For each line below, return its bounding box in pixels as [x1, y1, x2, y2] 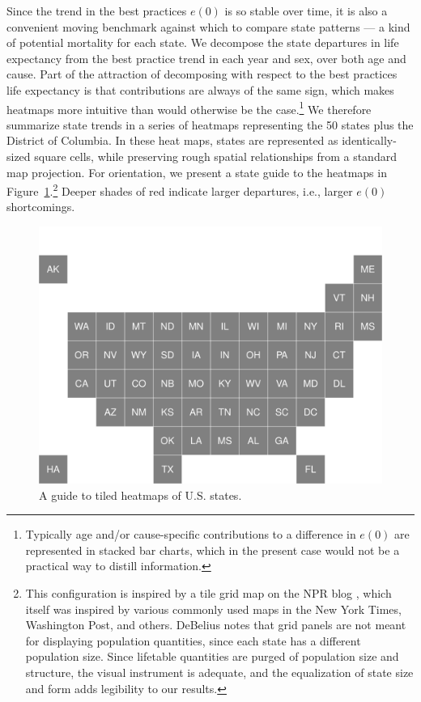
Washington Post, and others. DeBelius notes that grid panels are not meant [25, 616, 406, 633]
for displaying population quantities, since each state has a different [25, 632, 361, 649]
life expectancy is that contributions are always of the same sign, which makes [6, 81, 394, 98]
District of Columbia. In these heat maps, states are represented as [6, 132, 338, 149]
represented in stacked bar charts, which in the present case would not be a [25, 541, 400, 558]
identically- [342, 132, 397, 149]
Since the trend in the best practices [6, 2, 187, 19]
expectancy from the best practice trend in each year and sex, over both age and [6, 49, 406, 66]
